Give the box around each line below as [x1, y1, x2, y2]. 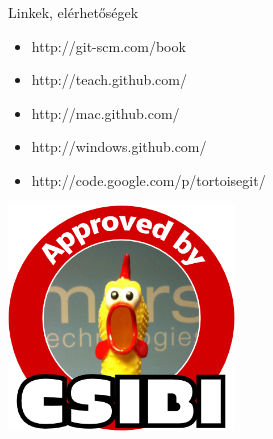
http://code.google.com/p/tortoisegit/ [31, 169, 266, 190]
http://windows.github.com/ [31, 136, 207, 157]
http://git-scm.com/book [31, 35, 186, 56]
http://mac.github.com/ [31, 102, 180, 123]
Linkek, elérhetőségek [8, 2, 139, 22]
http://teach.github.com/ [31, 69, 187, 90]
